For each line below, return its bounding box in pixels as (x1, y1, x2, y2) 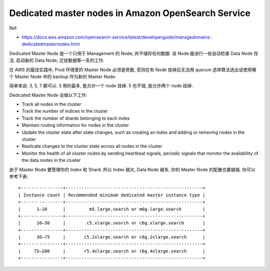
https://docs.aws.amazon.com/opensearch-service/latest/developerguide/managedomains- (21, 34, 212, 40)
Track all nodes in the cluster (21, 101, 81, 107)
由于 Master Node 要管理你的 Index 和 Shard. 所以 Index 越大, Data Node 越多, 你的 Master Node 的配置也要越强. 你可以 (9, 166, 256, 172)
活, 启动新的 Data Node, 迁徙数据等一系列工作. (9, 58, 105, 64)
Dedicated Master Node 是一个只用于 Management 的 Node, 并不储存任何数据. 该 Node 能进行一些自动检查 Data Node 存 (9, 50, 258, 56)
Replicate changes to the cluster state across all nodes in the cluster (21, 143, 162, 149)
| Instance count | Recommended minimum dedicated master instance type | (18, 192, 205, 198)
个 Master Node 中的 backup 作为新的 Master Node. (9, 73, 116, 80)
